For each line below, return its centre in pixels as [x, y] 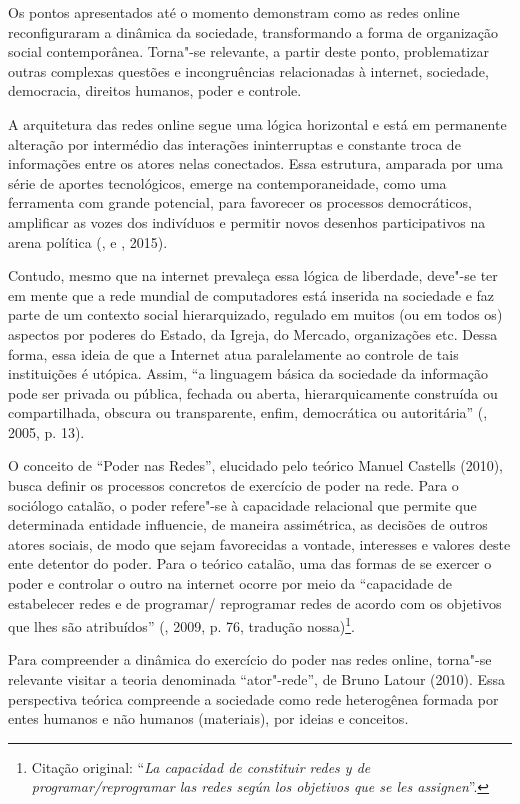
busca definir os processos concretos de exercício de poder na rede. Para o [233, 485]
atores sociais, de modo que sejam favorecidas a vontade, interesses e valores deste [259, 543]
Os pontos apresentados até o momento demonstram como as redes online [234, 12]
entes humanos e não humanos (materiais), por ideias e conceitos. [208, 718]
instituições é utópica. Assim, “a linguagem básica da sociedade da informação [248, 373]
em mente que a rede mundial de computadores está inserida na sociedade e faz [251, 294]
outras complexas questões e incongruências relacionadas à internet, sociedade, [248, 70]
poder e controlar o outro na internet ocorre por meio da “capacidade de [230, 583]
